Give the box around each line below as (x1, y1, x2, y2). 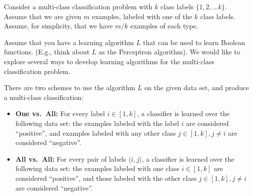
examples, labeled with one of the (92, 11, 192, 21)
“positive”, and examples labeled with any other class (15, 127, 176, 138)
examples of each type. (130, 21, 198, 31)
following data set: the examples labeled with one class (15, 163, 180, 173)
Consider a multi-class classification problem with (4, 1, 153, 11)
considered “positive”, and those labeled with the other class (15, 172, 197, 183)
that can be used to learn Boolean (143, 37, 245, 47)
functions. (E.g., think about (4, 47, 90, 57)
